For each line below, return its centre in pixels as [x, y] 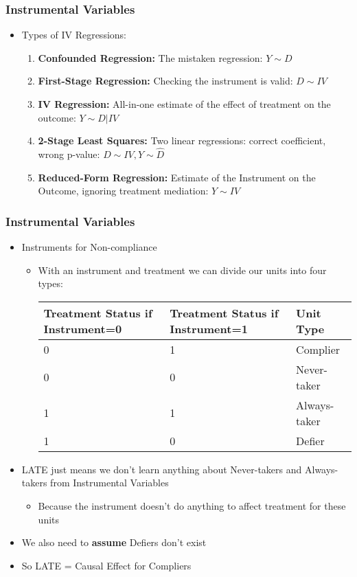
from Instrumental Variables [110, 483]
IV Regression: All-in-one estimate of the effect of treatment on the [184, 104]
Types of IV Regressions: [74, 35]
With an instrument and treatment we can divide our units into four [182, 270]
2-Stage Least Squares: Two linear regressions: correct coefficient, [182, 140]
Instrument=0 [83, 328]
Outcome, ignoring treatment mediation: [123, 191]
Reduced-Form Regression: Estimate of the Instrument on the [177, 177]
